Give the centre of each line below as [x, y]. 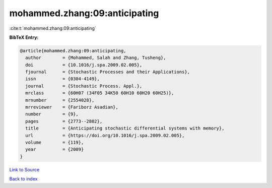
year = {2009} [55, 149]
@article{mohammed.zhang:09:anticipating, [73, 51]
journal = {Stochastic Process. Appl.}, [84, 86]
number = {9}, [52, 114]
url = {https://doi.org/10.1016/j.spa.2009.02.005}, [105, 135]
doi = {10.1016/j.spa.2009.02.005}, [84, 65]
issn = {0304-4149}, [63, 79]
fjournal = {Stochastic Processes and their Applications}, [108, 72]
